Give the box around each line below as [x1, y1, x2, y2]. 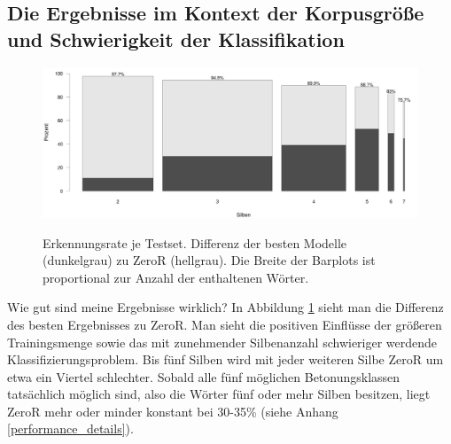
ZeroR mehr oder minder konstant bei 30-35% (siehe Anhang [7, 401, 338, 420]
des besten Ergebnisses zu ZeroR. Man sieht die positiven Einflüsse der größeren [7, 315, 442, 333]
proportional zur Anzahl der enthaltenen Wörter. [43, 268, 309, 286]
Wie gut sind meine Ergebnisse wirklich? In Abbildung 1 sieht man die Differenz [7, 298, 444, 316]
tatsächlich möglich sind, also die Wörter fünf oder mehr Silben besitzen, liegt [7, 385, 431, 403]
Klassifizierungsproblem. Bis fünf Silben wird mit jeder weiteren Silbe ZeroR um [7, 350, 444, 369]
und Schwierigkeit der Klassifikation [7, 25, 345, 52]
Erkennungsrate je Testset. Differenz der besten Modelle [43, 233, 347, 252]
